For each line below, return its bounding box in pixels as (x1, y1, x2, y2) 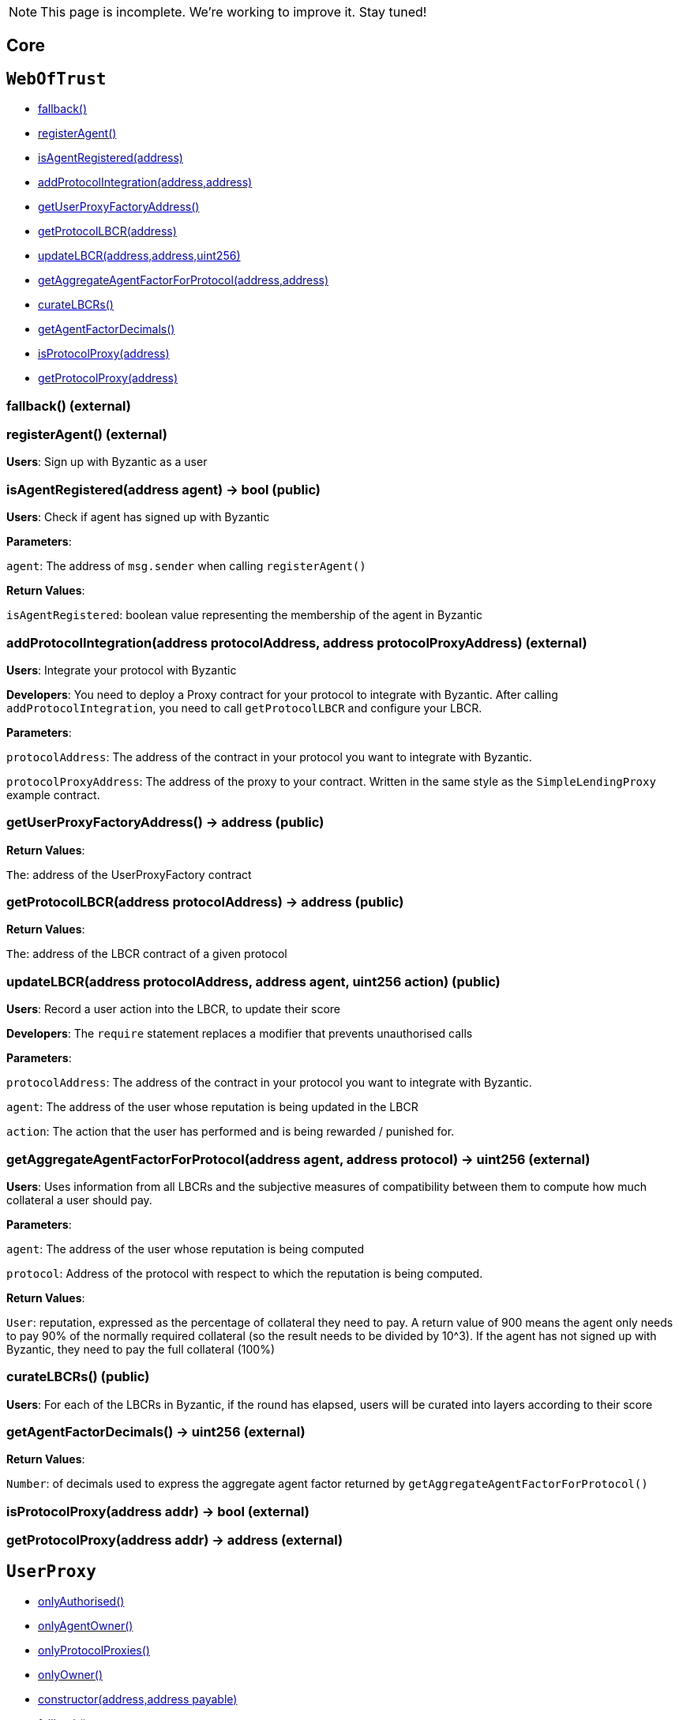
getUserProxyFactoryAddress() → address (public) (6, 814, 324, 831)
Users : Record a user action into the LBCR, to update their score (6, 1002, 341, 1016)
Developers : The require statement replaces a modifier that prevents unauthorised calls (6, 1027, 473, 1041)
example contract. (6, 787, 100, 802)
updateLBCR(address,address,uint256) (38, 249, 241, 263)
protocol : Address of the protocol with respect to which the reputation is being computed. (6, 1266, 483, 1280)
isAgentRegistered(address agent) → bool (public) (6, 481, 321, 498)
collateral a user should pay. (6, 1192, 152, 1207)
